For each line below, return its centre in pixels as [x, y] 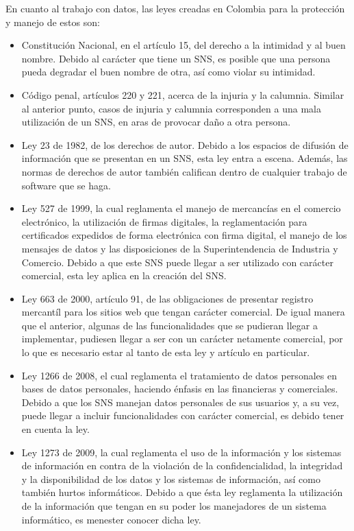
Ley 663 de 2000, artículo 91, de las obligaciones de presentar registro [167, 298]
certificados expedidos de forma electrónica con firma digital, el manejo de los [184, 235]
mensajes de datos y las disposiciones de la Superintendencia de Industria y [180, 248]
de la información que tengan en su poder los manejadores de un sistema [174, 506]
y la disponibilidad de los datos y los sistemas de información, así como [171, 479]
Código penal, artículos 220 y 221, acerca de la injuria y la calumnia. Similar [183, 94]
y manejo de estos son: [53, 22]
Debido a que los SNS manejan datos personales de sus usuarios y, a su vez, [180, 402]
